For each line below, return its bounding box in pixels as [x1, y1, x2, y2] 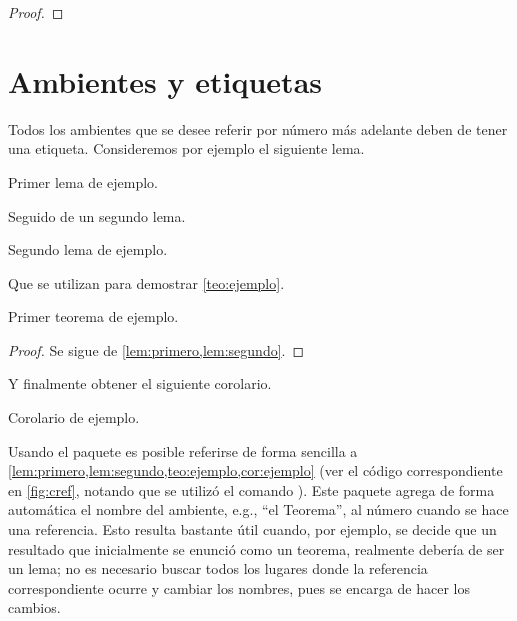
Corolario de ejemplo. [8, 407, 140, 428]
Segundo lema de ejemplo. [8, 239, 168, 260]
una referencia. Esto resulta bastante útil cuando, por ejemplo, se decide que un [8, 519, 497, 540]
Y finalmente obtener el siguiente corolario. [8, 373, 272, 394]
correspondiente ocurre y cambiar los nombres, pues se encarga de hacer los [8, 577, 470, 598]
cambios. [8, 597, 61, 618]
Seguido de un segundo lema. [8, 205, 186, 226]
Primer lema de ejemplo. [8, 171, 158, 192]
